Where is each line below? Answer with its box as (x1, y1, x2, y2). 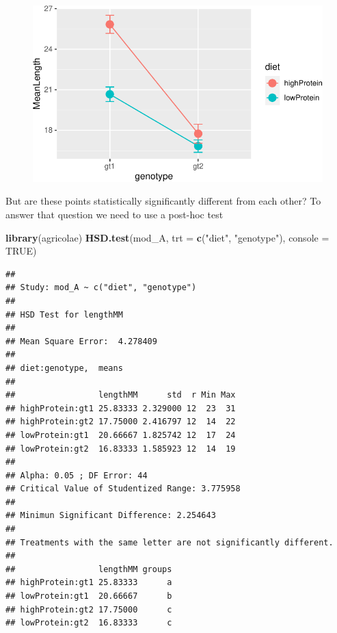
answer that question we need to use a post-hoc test (5, 207, 224, 222)
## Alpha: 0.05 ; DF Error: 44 (5, 470, 148, 480)
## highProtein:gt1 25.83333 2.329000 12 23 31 (5, 403, 236, 413)
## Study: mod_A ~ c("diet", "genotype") (5, 283, 197, 293)
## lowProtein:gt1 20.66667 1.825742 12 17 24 (5, 430, 236, 440)
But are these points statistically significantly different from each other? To (5, 194, 321, 208)
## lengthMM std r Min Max (5, 390, 236, 400)
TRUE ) (5, 244, 37, 258)
